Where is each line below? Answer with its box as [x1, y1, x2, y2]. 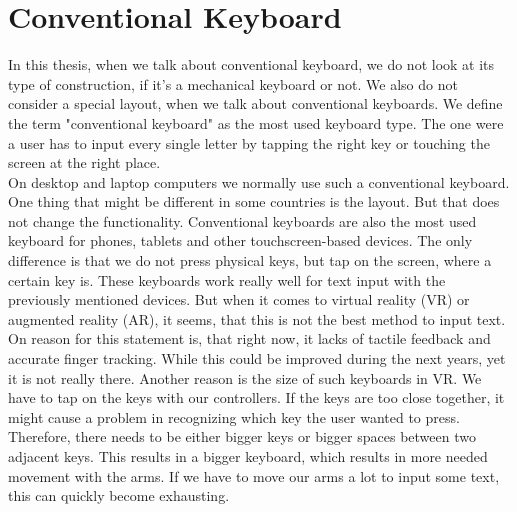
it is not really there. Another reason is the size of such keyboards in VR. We [8, 367, 482, 388]
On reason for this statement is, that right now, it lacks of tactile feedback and [8, 328, 491, 349]
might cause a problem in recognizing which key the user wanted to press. [8, 406, 460, 427]
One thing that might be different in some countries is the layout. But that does [8, 191, 500, 212]
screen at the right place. [8, 152, 161, 173]
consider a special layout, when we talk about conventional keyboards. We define [8, 93, 503, 114]
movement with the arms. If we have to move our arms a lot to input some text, [8, 465, 500, 486]
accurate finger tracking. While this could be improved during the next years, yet [8, 348, 506, 369]
